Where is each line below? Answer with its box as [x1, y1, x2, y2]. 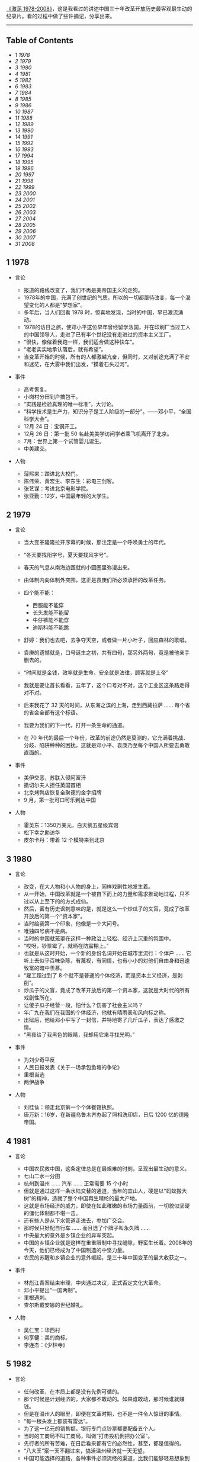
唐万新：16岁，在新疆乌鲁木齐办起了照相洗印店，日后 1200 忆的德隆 [23, 1111, 190, 1118]
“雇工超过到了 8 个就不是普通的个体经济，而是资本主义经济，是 [23, 972, 178, 979]
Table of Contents [6, 36, 74, 46]
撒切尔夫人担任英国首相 [23, 781, 81, 789]
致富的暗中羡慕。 [23, 964, 66, 972]
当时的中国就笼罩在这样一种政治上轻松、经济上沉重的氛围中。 [23, 935, 175, 942]
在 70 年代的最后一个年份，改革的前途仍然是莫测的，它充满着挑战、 [23, 734, 189, 742]
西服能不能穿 [32, 602, 64, 609]
